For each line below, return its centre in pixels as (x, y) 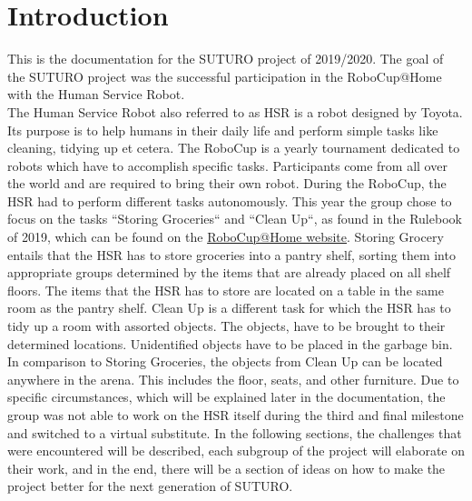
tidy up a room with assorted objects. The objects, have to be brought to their (226, 326)
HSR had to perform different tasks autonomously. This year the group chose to (230, 200)
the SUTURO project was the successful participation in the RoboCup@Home (225, 76)
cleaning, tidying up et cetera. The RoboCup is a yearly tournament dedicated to (234, 148)
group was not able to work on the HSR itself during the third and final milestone (236, 415)
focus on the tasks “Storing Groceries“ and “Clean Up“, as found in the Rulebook (235, 219)
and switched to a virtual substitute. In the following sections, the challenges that (235, 432)
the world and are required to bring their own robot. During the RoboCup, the (227, 183)
